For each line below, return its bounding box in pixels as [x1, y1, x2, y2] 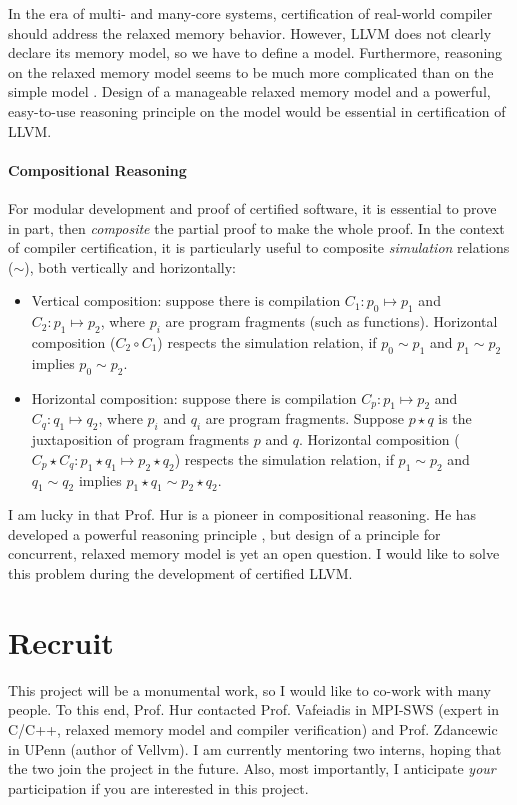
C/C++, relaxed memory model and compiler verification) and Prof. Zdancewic [8, 718, 498, 739]
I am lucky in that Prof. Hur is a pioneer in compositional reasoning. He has [8, 504, 477, 525]
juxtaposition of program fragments [31, 429, 250, 450]
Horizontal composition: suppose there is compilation [31, 387, 357, 408]
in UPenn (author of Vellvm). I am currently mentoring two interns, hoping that [8, 738, 502, 759]
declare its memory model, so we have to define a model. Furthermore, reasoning [8, 42, 503, 63]
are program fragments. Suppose [205, 408, 405, 429]
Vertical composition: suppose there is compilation [31, 290, 341, 311]
